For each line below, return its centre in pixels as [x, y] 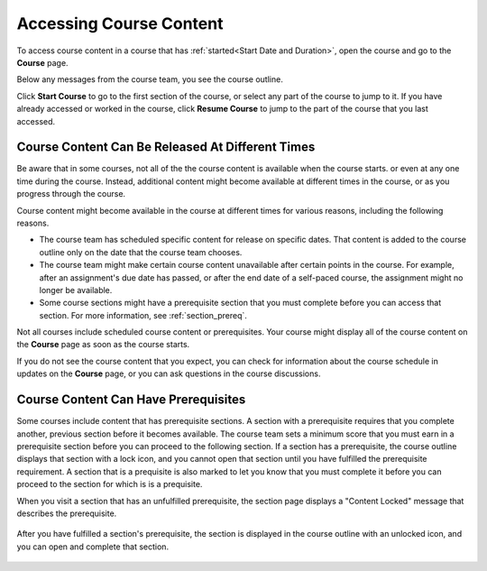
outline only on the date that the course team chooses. [141, 252]
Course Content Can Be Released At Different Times [166, 147]
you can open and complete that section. [93, 547]
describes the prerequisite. [67, 513]
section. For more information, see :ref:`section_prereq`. [143, 315]
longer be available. [76, 290]
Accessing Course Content [120, 23]
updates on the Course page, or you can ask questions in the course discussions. [169, 373]
